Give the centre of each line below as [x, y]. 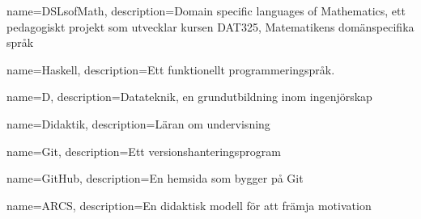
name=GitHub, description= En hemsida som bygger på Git [155, 178]
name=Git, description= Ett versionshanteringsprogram [144, 151]
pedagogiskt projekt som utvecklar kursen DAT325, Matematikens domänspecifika [210, 26]
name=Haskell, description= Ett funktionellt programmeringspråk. [171, 69]
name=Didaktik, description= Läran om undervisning [138, 123]
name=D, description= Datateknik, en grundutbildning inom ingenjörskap [189, 97]
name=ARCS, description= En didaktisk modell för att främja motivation [189, 205]
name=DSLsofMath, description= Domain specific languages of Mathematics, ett [206, 11]
